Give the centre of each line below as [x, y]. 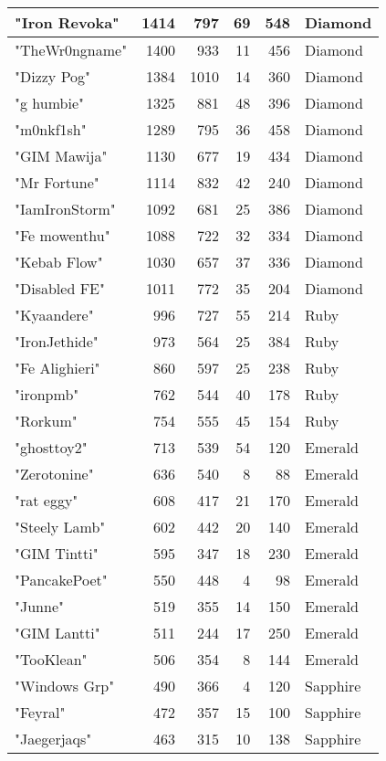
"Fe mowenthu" [63, 235]
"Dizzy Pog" [53, 76]
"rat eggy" [47, 500]
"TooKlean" [51, 659]
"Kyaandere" [54, 315]
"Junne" [39, 606]
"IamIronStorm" [65, 209]
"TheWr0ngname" [71, 50]
